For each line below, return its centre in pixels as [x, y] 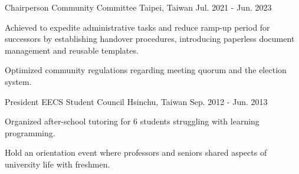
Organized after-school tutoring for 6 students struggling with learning [132, 121]
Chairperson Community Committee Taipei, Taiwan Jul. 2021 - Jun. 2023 [138, 7]
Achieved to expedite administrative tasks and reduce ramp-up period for [137, 27]
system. [18, 81]
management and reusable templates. [72, 50]
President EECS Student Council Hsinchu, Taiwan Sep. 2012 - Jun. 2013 [136, 101]
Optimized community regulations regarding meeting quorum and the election [146, 70]
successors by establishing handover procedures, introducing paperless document [150, 39]
